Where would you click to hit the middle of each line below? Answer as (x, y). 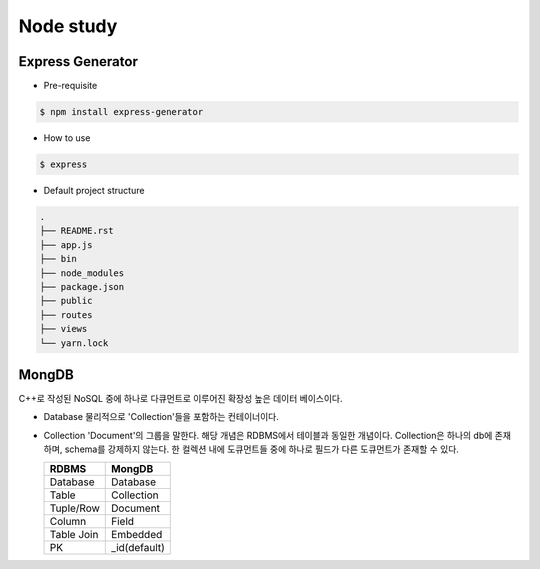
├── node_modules (82, 273)
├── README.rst (76, 231)
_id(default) (138, 547)
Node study (68, 26)
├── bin (58, 259)
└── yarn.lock (74, 343)
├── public (66, 301)
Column (68, 521)
